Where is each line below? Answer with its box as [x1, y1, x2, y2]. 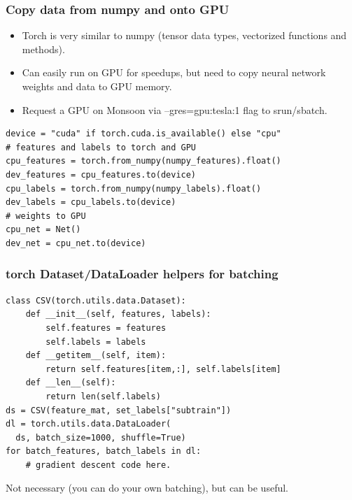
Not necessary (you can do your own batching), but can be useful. [6, 480, 288, 495]
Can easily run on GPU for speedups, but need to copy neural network [22, 65, 326, 80]
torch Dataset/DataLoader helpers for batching [6, 265, 279, 283]
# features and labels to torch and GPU [6, 142, 197, 152]
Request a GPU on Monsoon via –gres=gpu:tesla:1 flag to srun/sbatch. [22, 102, 328, 117]
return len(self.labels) [45, 391, 161, 401]
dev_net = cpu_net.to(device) [6, 238, 146, 248]
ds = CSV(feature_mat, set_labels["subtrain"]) [6, 405, 232, 415]
